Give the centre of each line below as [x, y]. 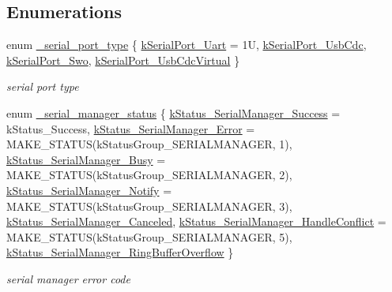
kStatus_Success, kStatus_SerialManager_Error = [131, 128]
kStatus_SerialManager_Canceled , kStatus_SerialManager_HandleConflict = [196, 221]
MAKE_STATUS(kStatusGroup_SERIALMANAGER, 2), [149, 175]
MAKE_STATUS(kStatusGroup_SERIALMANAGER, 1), [149, 144]
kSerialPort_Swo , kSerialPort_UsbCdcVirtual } [123, 60]
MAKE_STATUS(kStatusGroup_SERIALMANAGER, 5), [149, 236]
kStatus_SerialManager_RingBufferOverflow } [120, 252]
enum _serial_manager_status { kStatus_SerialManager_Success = [173, 112]
